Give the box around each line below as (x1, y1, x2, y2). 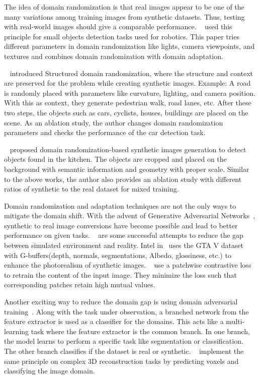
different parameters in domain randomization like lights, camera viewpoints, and (4, 41, 255, 51)
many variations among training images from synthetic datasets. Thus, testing (4, 11, 245, 22)
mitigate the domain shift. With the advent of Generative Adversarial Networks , (4, 210, 255, 221)
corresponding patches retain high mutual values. (4, 279, 155, 290)
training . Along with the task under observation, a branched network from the (4, 306, 249, 317)
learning (4, 326, 29, 336)
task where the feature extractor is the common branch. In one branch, (31, 326, 250, 336)
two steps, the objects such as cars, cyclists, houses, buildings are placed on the (4, 107, 248, 117)
